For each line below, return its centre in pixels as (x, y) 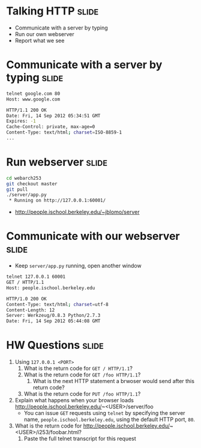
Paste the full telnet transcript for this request (80, 439)
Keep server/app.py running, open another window (78, 266)
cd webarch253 (24, 178)
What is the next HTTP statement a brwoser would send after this (114, 381)
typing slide (35, 78)
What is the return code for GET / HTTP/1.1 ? (78, 369)
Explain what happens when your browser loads (74, 400)
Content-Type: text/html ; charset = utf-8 (58, 304)
